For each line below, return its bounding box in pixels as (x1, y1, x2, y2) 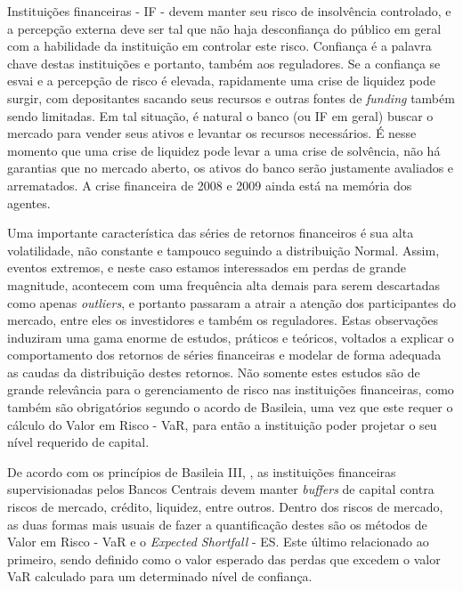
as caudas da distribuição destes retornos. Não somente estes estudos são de (7, 362, 420, 381)
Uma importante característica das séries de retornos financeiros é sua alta (7, 223, 414, 242)
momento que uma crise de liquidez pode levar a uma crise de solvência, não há (7, 141, 441, 159)
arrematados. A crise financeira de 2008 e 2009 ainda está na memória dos (7, 175, 412, 194)
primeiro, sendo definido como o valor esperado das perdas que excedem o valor (7, 549, 441, 568)
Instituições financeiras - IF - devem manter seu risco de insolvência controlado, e (7, 2, 451, 20)
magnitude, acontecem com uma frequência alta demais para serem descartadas (7, 275, 441, 294)
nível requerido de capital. (7, 433, 150, 451)
